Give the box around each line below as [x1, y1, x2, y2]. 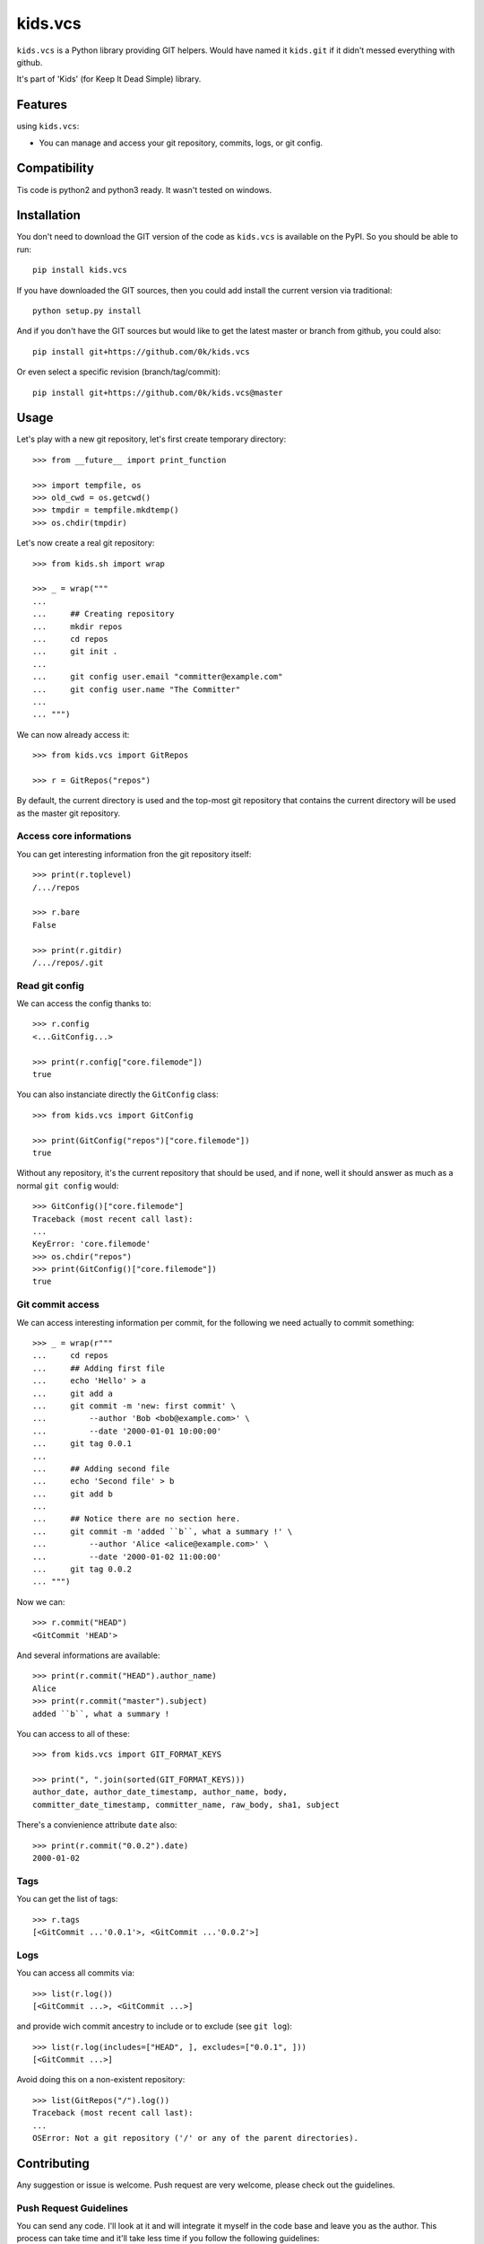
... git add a [32, 1388, 114, 1398]
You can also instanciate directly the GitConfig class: [16, 1089, 219, 1100]
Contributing [16, 2155, 90, 2171]
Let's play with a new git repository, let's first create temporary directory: [16, 434, 287, 444]
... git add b [32, 1488, 114, 1499]
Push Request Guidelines [16, 2202, 129, 2214]
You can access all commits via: [16, 1968, 134, 1978]
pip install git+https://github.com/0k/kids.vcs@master [32, 387, 283, 398]
